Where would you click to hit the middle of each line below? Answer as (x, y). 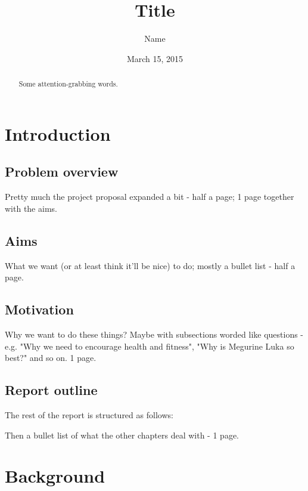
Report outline (51, 390)
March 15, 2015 (155, 58)
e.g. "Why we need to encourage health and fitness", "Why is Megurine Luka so (150, 346)
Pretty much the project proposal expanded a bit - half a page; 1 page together (150, 197)
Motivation (39, 309)
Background (55, 476)
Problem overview (62, 172)
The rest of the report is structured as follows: (89, 414)
